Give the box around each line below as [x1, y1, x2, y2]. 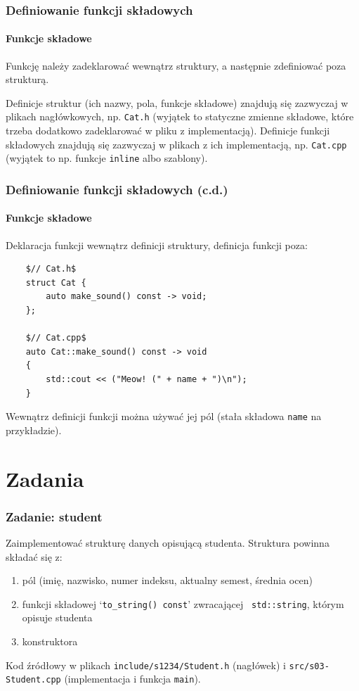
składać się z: [6, 549, 63, 564]
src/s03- [289, 661, 329, 671]
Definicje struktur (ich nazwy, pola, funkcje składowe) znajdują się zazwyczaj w [6, 95, 348, 110]
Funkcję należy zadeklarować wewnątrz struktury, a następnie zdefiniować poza [6, 58, 346, 72]
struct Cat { [25, 277, 86, 288]
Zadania [6, 464, 84, 493]
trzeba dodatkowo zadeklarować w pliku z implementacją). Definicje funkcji [6, 123, 330, 138]
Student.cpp [6, 675, 61, 685]
